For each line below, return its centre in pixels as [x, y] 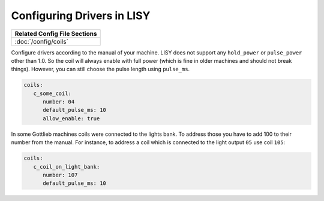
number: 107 [60, 175]
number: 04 [59, 102]
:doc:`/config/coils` [42, 41]
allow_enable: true [71, 118]
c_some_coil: [52, 93]
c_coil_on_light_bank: [67, 167]
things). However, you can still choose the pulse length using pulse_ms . [100, 69]
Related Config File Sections [56, 33]
